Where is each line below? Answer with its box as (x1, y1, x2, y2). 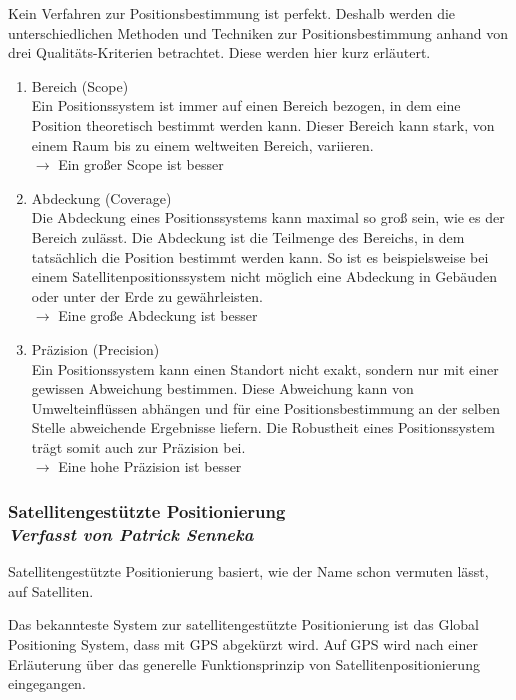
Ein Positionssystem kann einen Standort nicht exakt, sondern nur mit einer (31, 358, 499, 379)
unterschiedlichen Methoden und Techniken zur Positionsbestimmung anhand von (8, 22, 508, 43)
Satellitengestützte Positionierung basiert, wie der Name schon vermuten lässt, (8, 561, 489, 582)
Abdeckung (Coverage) (31, 187, 172, 208)
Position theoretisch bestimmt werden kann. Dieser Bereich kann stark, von (31, 114, 495, 135)
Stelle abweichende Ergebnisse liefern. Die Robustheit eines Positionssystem (31, 417, 495, 438)
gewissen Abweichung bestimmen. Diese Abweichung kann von (31, 378, 414, 399)
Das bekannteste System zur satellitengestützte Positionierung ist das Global (8, 614, 479, 635)
